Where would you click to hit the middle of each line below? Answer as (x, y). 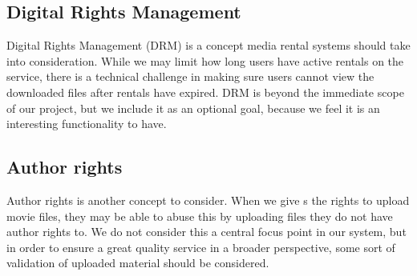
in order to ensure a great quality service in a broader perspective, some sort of (201, 247)
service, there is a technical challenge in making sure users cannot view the (190, 76)
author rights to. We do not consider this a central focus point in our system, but (206, 232)
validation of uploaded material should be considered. (138, 263)
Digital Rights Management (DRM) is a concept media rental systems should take (208, 45)
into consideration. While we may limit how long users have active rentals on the (205, 60)
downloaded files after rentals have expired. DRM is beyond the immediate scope (205, 92)
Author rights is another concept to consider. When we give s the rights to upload (208, 200)
